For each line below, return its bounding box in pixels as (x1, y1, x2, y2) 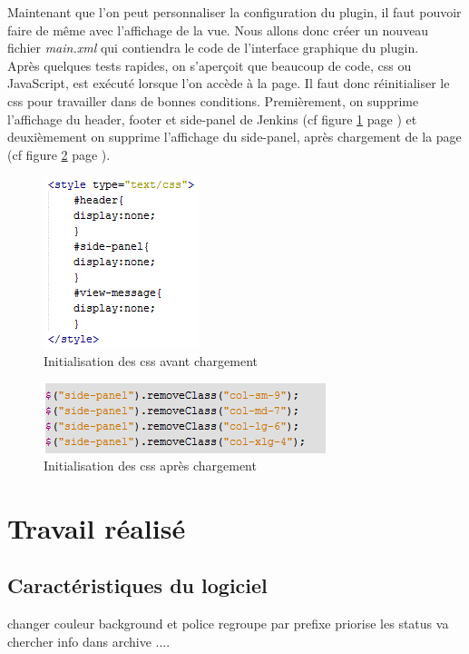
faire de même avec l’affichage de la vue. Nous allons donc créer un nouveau (7, 20, 429, 39)
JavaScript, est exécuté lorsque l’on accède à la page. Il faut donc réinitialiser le (7, 74, 450, 93)
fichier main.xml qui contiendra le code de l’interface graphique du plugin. (7, 38, 419, 57)
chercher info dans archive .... (7, 631, 171, 650)
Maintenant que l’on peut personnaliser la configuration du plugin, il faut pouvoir (7, 3, 462, 21)
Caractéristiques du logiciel (7, 571, 268, 599)
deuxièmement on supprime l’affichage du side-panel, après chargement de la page (7, 127, 462, 146)
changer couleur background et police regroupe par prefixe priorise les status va (7, 614, 449, 633)
